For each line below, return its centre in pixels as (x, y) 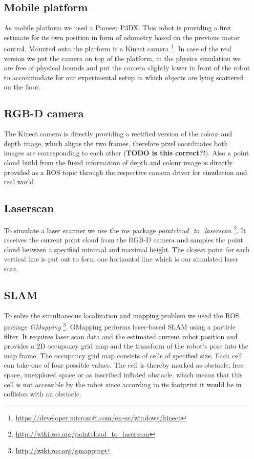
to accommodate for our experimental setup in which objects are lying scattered (124, 77)
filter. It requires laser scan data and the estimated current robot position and (121, 336)
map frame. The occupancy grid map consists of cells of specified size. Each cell (123, 355)
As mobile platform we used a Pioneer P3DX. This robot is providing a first (118, 28)
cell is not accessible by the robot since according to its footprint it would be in (123, 384)
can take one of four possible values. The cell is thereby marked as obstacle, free (124, 365)
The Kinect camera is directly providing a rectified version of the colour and (118, 134)
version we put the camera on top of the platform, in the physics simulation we (122, 58)
